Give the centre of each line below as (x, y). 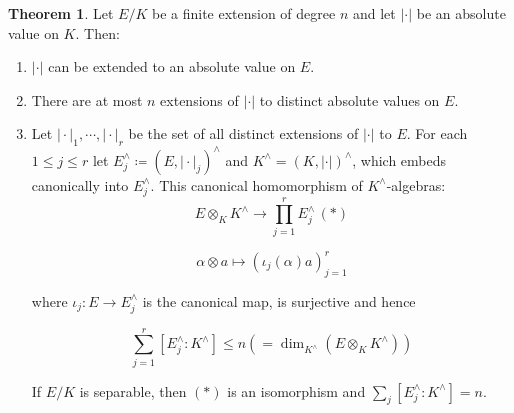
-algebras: (416, 184)
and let (374, 13)
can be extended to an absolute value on (172, 66)
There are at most (87, 99)
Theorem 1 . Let (61, 13)
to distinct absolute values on (349, 99)
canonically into (80, 184)
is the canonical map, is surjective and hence (279, 300)
